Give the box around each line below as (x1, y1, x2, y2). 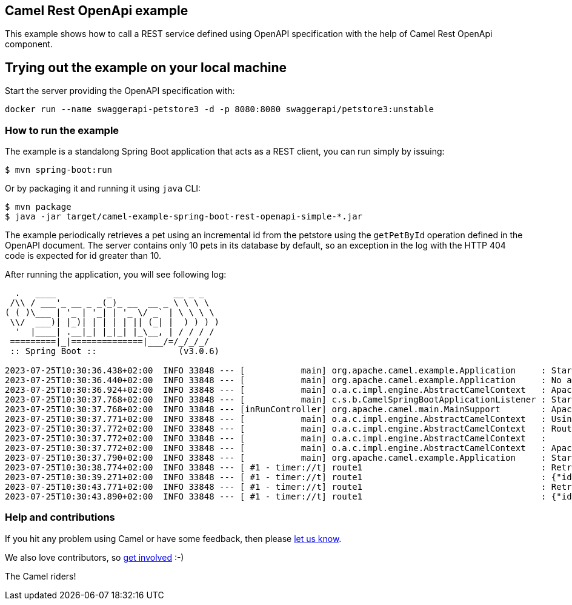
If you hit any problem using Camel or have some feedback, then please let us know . (5, 533, 342, 544)
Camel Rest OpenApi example (5, 3, 188, 18)
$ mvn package (5, 202, 71, 212)
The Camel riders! (5, 570, 76, 581)
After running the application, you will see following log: (5, 269, 227, 280)
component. (5, 39, 53, 50)
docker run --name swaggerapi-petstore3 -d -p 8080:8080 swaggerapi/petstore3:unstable (5, 104, 434, 115)
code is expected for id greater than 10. (5, 250, 162, 261)
